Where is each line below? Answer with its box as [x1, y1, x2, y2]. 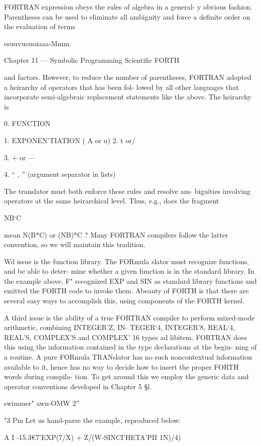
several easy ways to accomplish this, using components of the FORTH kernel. [4, 295, 244, 306]
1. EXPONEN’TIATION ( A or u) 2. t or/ [4, 135, 136, 145]
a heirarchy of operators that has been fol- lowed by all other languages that [4, 81, 239, 92]
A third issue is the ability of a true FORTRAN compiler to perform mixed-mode [4, 312, 255, 322]
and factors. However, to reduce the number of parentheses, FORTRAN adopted [4, 71, 251, 82]
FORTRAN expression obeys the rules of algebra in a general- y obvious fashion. [4, 2, 252, 12]
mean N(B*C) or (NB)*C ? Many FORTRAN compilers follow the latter [4, 229, 228, 240]
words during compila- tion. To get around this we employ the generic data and [4, 371, 249, 382]
